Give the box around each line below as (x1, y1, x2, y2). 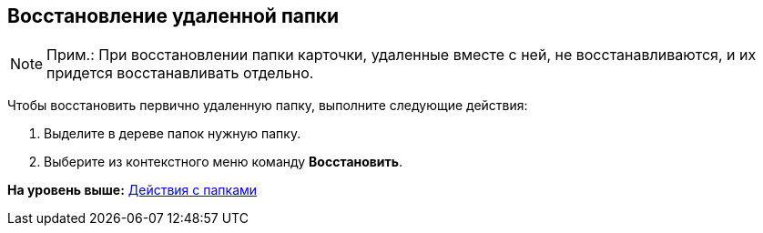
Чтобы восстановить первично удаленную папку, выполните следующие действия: (7, 97, 528, 114)
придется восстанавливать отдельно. (46, 64, 314, 83)
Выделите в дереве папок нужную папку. (44, 126, 301, 142)
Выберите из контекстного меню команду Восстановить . (44, 154, 403, 170)
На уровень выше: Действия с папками (7, 182, 258, 198)
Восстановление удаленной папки (7, 5, 340, 27)
